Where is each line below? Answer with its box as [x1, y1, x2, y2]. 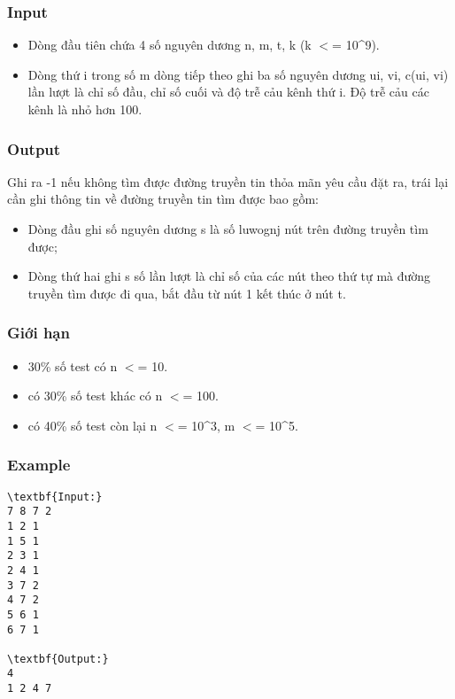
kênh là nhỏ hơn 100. [27, 100, 143, 118]
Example [7, 454, 71, 476]
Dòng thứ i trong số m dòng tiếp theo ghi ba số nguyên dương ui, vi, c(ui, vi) [27, 65, 449, 83]
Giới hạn [7, 322, 70, 344]
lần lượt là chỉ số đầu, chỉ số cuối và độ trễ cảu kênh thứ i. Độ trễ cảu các [27, 82, 429, 101]
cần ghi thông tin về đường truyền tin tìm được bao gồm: [7, 190, 320, 208]
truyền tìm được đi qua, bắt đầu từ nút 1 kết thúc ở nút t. [27, 283, 346, 302]
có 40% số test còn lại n [27, 416, 158, 434]
